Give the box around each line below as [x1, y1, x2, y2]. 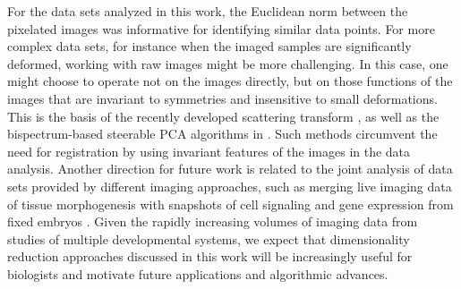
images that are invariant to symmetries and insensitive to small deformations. [7, 89, 438, 107]
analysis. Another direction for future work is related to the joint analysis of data [7, 159, 453, 178]
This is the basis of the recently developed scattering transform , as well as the [7, 106, 440, 125]
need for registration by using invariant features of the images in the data [7, 141, 411, 160]
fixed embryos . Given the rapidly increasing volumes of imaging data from [7, 212, 418, 231]
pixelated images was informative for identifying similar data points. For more [7, 19, 435, 38]
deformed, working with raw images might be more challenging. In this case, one [7, 54, 448, 72]
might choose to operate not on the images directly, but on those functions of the [7, 72, 453, 90]
